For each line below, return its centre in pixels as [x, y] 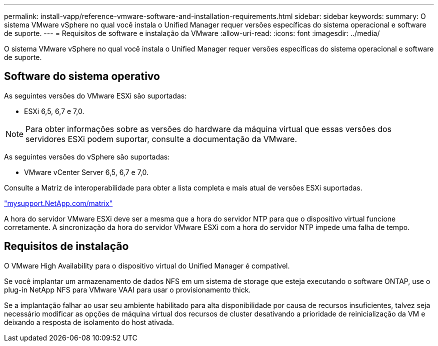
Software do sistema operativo [82, 76]
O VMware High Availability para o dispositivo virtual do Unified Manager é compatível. [147, 265]
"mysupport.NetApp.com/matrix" [58, 203]
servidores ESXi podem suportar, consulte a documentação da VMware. [161, 139]
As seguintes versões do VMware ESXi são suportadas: [95, 95]
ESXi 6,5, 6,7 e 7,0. [54, 111]
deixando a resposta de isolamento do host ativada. [89, 322]
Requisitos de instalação [66, 246]
